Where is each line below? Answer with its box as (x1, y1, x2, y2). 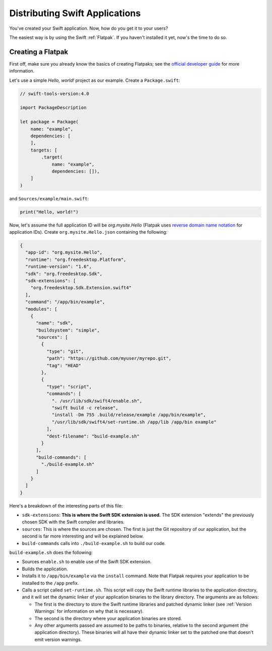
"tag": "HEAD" (46, 362, 82, 368)
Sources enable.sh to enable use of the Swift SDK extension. (22, 559, 152, 565)
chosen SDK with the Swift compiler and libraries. (22, 519, 125, 525)
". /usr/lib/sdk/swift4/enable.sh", (51, 398, 143, 404)
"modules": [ (25, 306, 57, 312)
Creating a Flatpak (9, 47, 69, 56)
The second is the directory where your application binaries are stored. (34, 615, 182, 621)
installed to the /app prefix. (22, 580, 79, 586)
